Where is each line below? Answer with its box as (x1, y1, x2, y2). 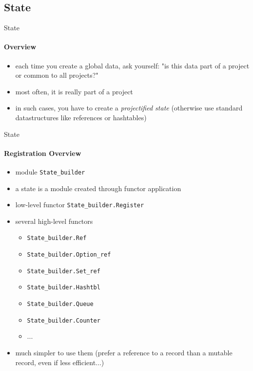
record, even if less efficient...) (15, 357, 104, 367)
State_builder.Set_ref (27, 267, 100, 275)
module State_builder (15, 166, 85, 176)
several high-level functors (15, 216, 93, 226)
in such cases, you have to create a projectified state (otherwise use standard (15, 103, 243, 113)
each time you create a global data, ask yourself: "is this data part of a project (15, 60, 250, 70)
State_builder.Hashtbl (27, 284, 100, 291)
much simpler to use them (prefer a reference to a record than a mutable (15, 347, 233, 357)
